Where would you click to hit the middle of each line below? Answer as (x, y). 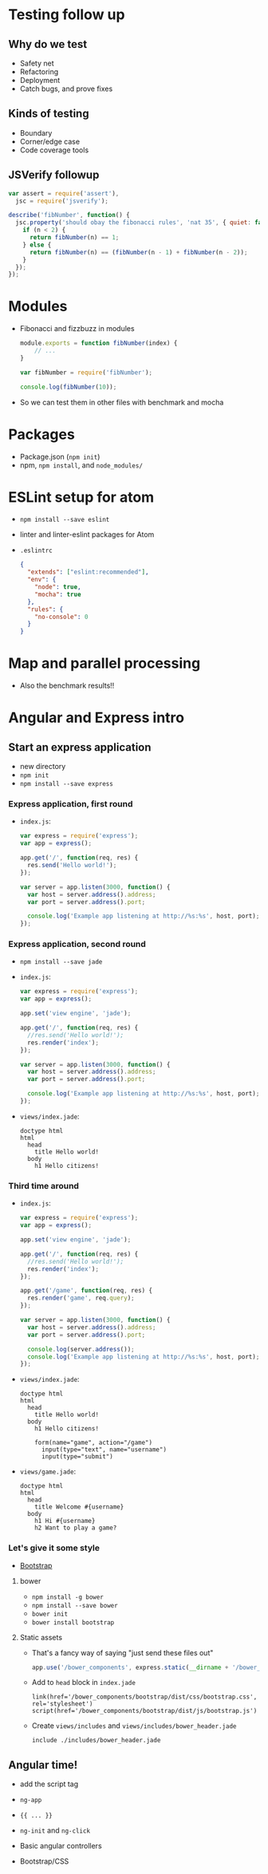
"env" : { (42, 580)
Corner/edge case (50, 141)
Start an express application (80, 747)
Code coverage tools (54, 150)
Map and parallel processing (104, 663)
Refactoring (39, 72)
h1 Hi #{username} (65, 1521)
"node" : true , (58, 587)
